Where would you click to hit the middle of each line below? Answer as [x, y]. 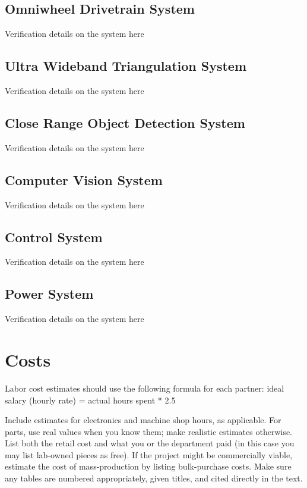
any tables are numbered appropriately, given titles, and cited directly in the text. [154, 478]
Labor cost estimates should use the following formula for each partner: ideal [145, 388]
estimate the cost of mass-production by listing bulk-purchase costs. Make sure [148, 466]
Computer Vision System [84, 179]
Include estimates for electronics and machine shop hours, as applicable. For [143, 420]
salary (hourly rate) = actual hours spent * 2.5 [90, 400]
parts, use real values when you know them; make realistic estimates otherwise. [149, 431]
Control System [54, 237]
